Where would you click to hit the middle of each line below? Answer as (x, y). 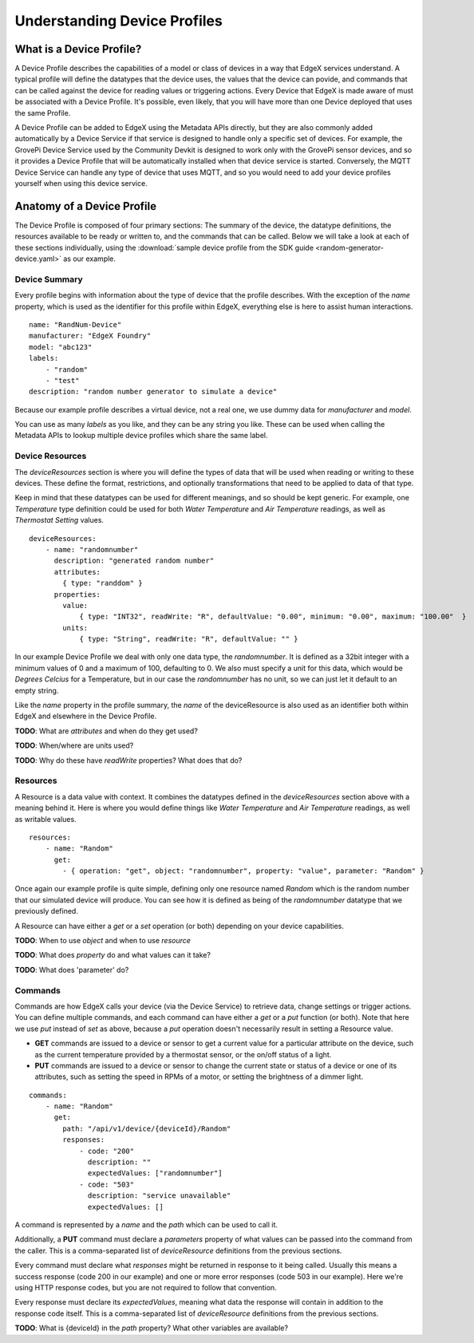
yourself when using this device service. (81, 183)
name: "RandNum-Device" (75, 324)
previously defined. (47, 911)
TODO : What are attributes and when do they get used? (107, 731)
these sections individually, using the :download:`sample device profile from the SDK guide (164, 247)
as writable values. (45, 819)
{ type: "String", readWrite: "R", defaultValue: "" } (189, 639)
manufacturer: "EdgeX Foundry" (90, 336)
